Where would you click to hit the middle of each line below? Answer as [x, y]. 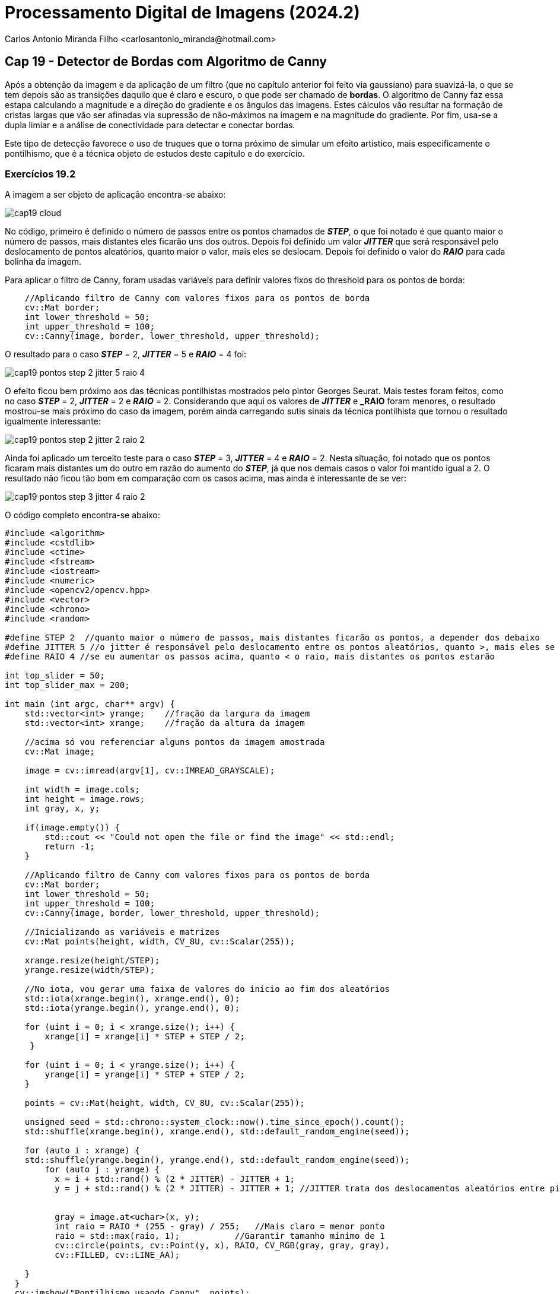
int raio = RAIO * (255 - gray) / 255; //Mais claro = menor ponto [220, 1227]
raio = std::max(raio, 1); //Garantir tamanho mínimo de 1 [220, 1236]
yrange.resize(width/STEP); [90, 970]
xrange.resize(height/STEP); [92, 961]
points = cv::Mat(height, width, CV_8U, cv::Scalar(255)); [165, 1103]
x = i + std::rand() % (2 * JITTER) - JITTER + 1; [175, 1179]
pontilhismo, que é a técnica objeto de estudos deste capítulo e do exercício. [155, 153]
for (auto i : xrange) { [82, 1151]
